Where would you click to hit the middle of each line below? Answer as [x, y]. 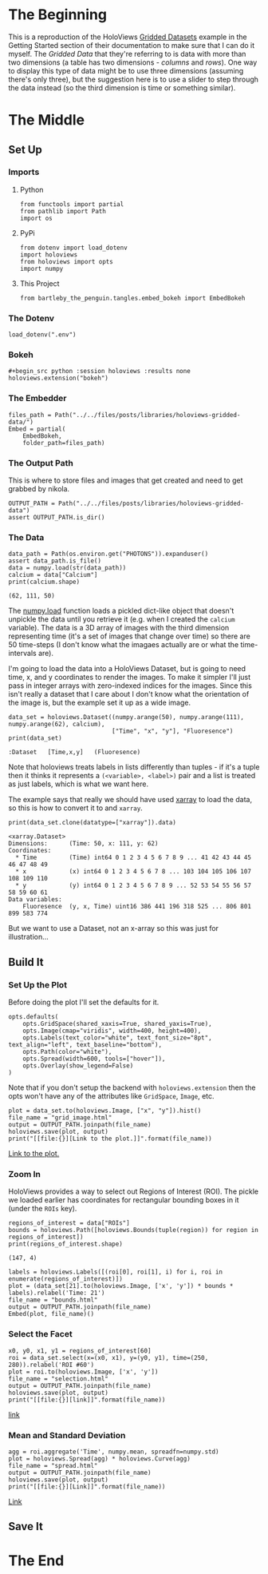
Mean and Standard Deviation [67, 1435]
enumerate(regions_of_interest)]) [66, 1279]
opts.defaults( [33, 1016]
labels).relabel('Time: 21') [57, 1293]
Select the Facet [41, 1334]
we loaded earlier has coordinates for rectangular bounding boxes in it [124, 1200]
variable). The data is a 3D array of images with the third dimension [119, 628]
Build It [26, 962]
